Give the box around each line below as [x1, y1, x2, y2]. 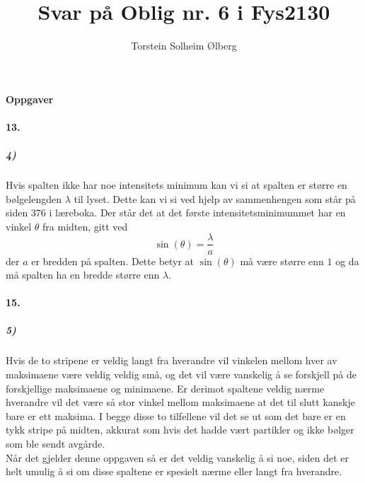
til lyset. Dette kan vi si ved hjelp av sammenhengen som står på [74, 191, 356, 206]
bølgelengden [6, 191, 62, 206]
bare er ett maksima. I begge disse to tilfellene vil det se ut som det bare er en [6, 408, 346, 423]
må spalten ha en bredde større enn [6, 267, 160, 282]
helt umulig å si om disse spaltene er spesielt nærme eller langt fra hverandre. [6, 464, 342, 479]
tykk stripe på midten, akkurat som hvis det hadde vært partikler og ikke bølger [6, 422, 354, 437]
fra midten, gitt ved [42, 219, 128, 233]
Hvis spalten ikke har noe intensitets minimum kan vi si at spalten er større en [6, 178, 347, 192]
